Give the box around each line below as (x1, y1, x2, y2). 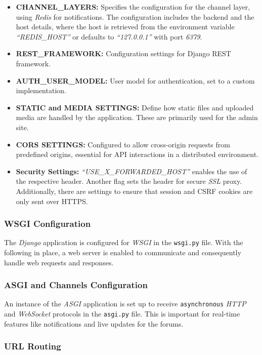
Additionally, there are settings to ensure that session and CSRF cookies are (16, 185, 253, 196)
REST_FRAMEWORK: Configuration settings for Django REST (16, 48, 231, 59)
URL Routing (4, 340, 61, 352)
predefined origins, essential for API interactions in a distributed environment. (16, 149, 258, 160)
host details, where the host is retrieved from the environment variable (16, 21, 235, 32)
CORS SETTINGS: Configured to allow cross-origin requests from (16, 139, 230, 149)
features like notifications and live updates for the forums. (4, 318, 184, 329)
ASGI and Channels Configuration (4, 279, 148, 291)
